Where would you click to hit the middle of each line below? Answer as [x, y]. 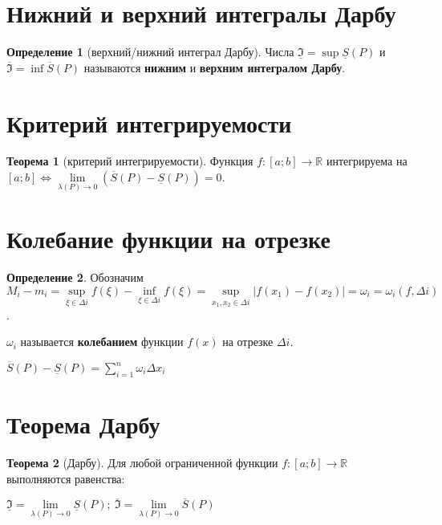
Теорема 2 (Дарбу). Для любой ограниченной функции [142, 462]
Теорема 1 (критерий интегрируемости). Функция [130, 161]
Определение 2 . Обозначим [75, 277]
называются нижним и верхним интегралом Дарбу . [215, 67]
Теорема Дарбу [83, 423]
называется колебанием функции [102, 342]
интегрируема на [367, 161]
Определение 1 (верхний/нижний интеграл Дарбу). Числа [150, 52]
